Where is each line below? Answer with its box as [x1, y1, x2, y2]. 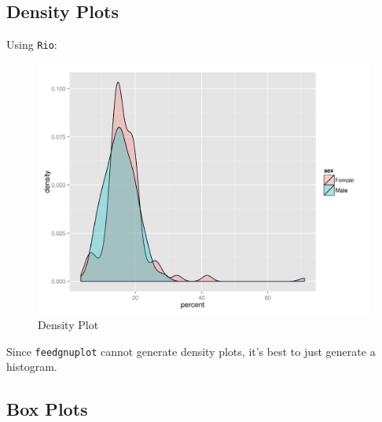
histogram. [6, 358, 57, 375]
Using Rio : [6, 36, 57, 53]
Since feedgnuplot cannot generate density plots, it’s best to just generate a [6, 342, 376, 359]
